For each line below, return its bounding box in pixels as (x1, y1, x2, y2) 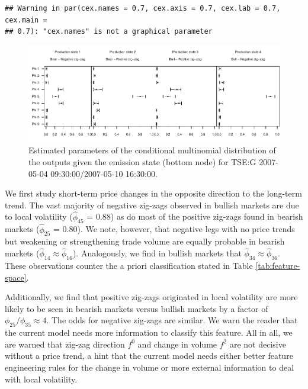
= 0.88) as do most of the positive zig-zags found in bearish (86, 210, 303, 223)
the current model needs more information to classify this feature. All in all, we (5, 326, 293, 339)
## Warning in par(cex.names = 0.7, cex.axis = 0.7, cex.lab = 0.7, (5, 4, 281, 12)
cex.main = (5, 15, 47, 24)
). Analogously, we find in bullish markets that (72, 247, 242, 259)
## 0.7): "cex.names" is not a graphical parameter (5, 27, 213, 36)
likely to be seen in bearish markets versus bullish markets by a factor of (5, 302, 268, 314)
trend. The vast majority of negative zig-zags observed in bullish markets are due (5, 198, 299, 211)
